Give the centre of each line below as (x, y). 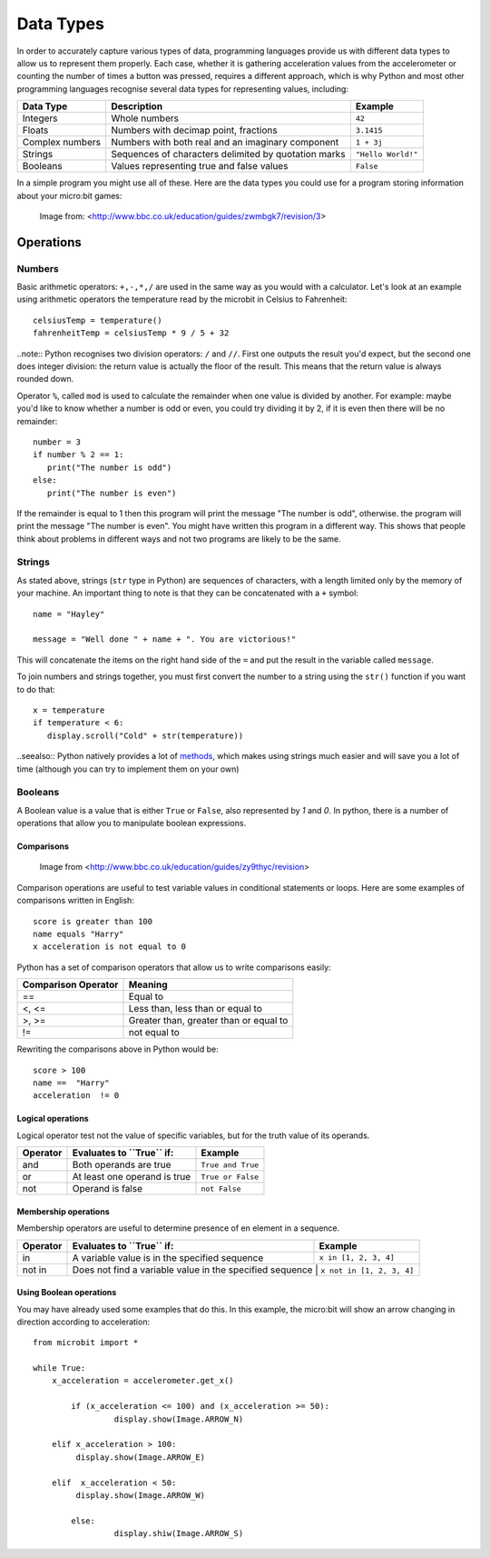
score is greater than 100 (93, 921)
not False (221, 1188)
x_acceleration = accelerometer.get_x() (143, 1381)
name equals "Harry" (78, 934)
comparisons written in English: (76, 901)
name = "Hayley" (69, 614)
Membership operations (63, 1211)
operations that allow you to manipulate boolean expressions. (132, 824)
